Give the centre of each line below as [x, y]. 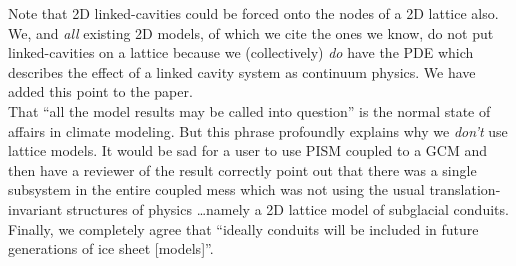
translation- [465, 189]
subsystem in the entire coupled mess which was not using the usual [216, 189]
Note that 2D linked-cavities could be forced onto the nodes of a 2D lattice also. [253, 13]
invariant [35, 208]
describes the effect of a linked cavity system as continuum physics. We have [242, 71]
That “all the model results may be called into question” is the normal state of [249, 110]
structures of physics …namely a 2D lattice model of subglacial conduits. [287, 208]
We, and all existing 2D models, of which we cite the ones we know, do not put [251, 32]
